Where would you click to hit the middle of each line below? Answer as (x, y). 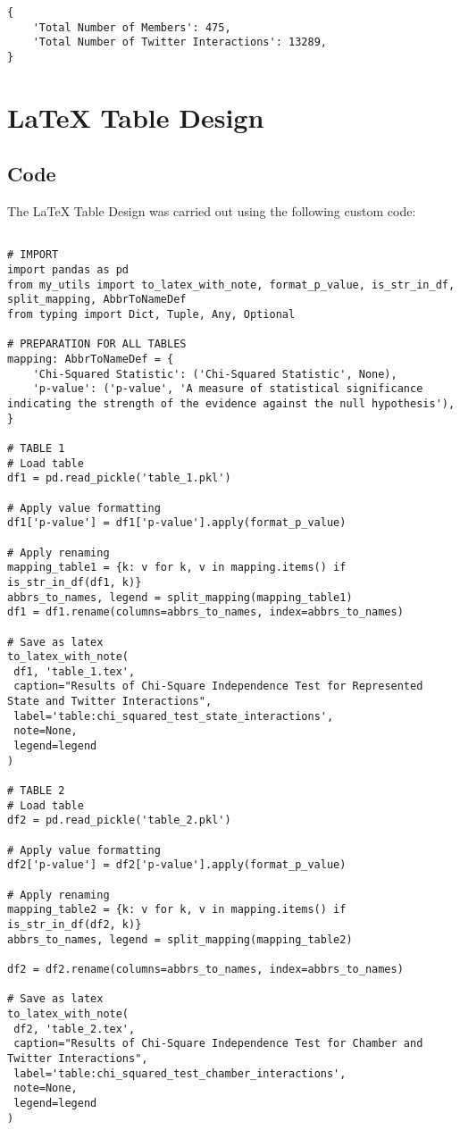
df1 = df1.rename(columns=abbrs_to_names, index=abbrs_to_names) (205, 612)
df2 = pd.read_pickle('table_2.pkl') (119, 820)
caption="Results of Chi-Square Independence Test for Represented (218, 686)
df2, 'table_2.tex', (75, 1029)
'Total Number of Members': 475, (132, 27)
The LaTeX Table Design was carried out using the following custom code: (212, 211)
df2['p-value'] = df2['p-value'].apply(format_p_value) (177, 865)
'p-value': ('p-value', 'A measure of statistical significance (228, 389)
